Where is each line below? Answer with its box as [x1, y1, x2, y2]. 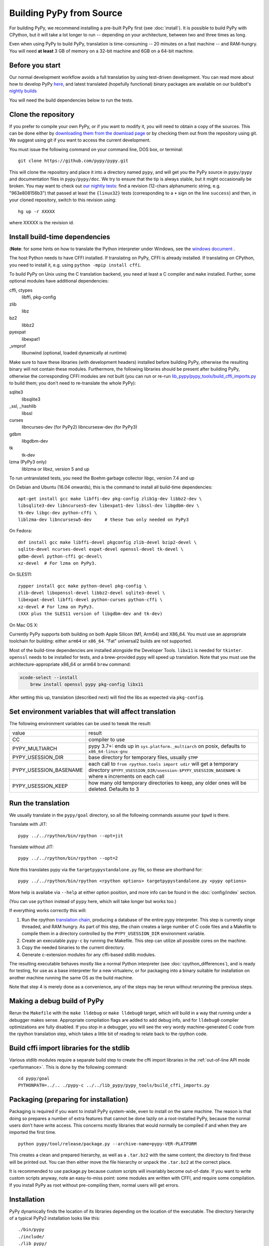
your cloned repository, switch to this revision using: [9, 197, 117, 203]
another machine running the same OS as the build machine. [9, 974, 134, 980]
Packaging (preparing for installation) [9, 1095, 129, 1104]
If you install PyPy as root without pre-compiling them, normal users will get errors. [9, 1182, 179, 1188]
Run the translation [9, 799, 70, 807]
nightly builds [9, 88, 37, 94]
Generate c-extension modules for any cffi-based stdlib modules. [21, 951, 156, 957]
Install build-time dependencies [9, 232, 111, 241]
